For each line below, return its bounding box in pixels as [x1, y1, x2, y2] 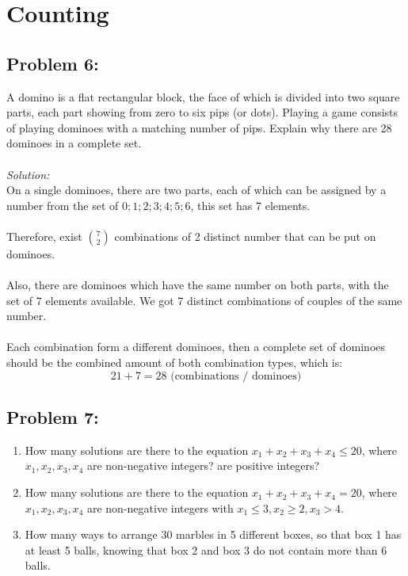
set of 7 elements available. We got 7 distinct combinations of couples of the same [6, 292, 402, 308]
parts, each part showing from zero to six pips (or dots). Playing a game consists [6, 104, 398, 120]
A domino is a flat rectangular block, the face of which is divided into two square [6, 88, 400, 105]
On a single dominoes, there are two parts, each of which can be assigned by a [6, 181, 387, 198]
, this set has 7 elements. [190, 196, 311, 213]
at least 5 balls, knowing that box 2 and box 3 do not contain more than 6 [25, 541, 387, 558]
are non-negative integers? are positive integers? [86, 457, 320, 474]
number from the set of [6, 196, 119, 213]
